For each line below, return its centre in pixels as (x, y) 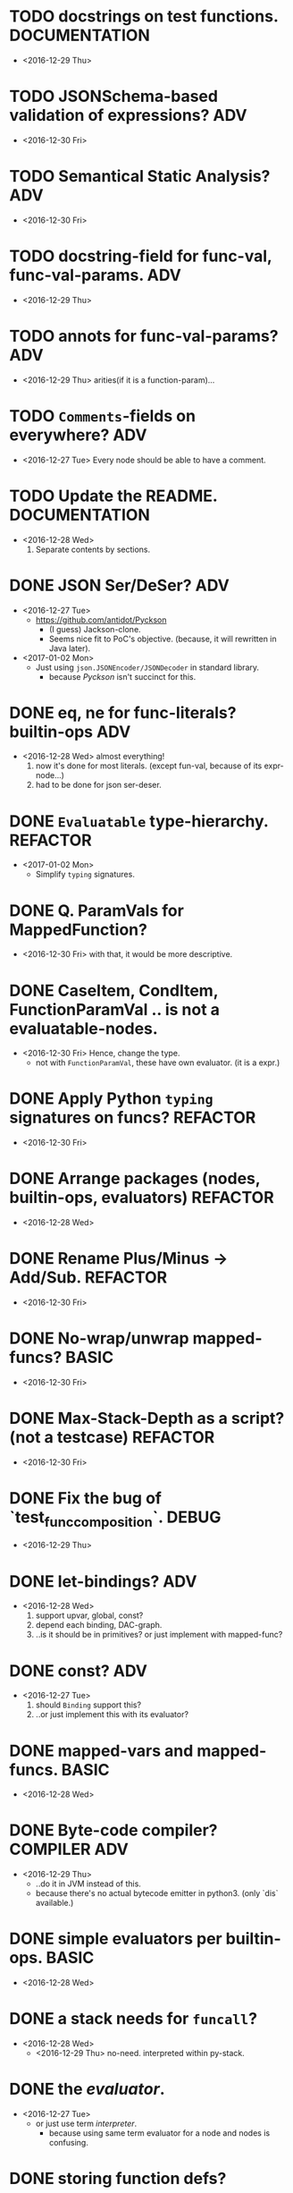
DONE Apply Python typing (111, 1099)
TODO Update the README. (113, 496)
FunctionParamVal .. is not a (115, 1009)
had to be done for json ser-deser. (99, 785)
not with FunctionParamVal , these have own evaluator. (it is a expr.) (158, 1063)
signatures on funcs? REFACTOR (133, 1118)
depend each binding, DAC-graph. (99, 1625)
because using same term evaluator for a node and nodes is (159, 2133)
